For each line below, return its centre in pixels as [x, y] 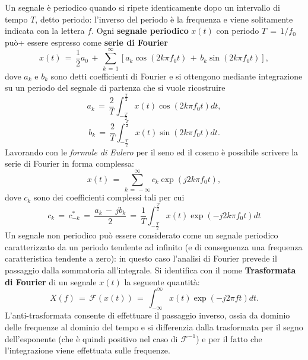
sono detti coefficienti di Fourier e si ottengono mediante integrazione [177, 76]
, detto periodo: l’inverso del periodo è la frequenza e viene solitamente [164, 19]
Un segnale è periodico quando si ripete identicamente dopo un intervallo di [142, 7]
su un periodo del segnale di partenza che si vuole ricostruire [115, 87]
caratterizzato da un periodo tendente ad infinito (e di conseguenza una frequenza [154, 246]
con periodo [238, 31]
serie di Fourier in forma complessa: [69, 163]
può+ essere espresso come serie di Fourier [86, 42]
